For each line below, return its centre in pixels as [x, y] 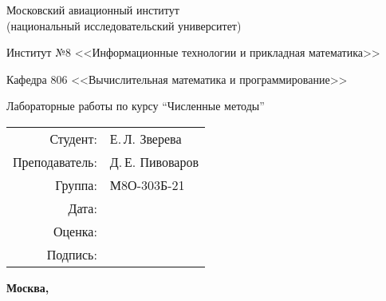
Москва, [28, 287]
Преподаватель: [55, 161]
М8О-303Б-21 [147, 184]
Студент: [73, 138]
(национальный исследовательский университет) [124, 25]
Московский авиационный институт [93, 10]
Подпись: [72, 254]
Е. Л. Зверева [146, 138]
